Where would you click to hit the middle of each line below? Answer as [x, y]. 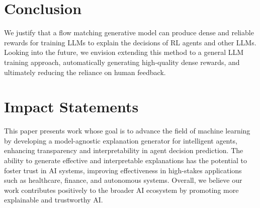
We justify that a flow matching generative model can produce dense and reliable [129, 32]
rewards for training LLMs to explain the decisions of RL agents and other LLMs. [130, 42]
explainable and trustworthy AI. [54, 200]
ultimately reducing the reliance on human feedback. [85, 72]
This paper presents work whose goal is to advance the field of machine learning [127, 131]
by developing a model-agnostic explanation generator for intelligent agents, [121, 140]
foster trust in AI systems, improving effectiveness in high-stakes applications [123, 170]
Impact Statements [71, 107]
